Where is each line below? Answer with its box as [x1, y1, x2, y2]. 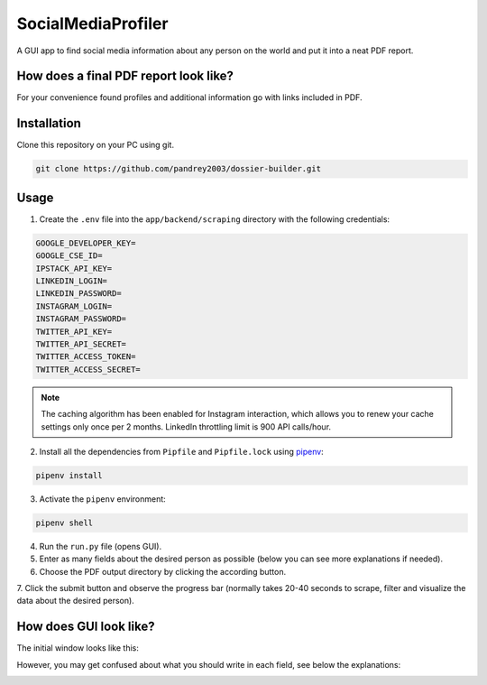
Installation [16, 116, 81, 131]
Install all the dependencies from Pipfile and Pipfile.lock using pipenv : [39, 446, 324, 457]
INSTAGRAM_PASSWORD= [35, 314, 126, 324]
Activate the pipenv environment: [39, 493, 166, 504]
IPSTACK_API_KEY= [35, 263, 113, 273]
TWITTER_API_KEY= [35, 326, 113, 337]
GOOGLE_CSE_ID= [35, 251, 103, 261]
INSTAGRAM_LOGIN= [35, 301, 113, 311]
